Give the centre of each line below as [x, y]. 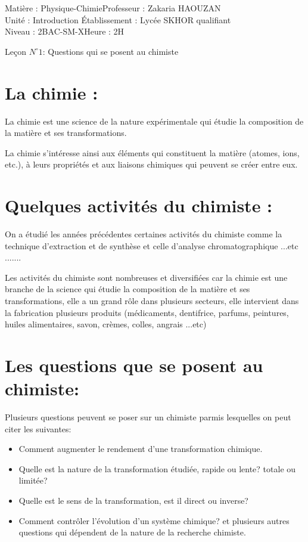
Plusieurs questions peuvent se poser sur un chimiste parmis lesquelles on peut [148, 417]
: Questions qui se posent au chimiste [111, 51]
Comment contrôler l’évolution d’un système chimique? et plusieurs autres [154, 520]
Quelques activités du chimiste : [139, 205]
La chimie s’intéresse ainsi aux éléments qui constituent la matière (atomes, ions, [152, 152]
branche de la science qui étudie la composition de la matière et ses [127, 289]
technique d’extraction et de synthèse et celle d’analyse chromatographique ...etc [152, 245]
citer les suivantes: [38, 428]
